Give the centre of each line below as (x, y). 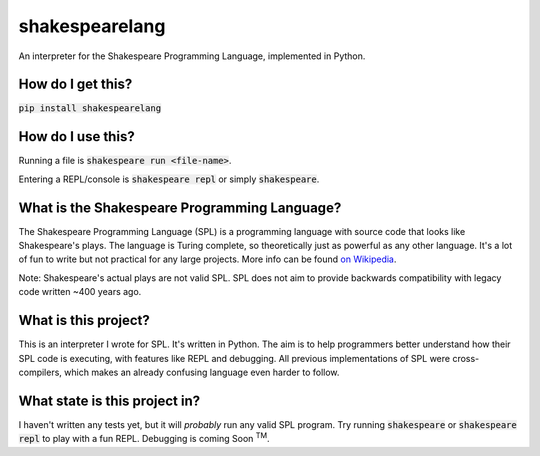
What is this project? (84, 320)
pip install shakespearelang (90, 108)
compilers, (40, 372)
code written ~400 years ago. (80, 292)
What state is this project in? (109, 400)
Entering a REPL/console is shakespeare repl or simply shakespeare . (169, 179)
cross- (465, 358)
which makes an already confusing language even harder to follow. (201, 372)
